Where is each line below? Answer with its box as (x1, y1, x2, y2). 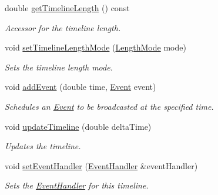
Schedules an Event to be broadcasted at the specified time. (5, 100, 214, 112)
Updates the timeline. (5, 140, 81, 152)
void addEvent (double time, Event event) (5, 80, 156, 93)
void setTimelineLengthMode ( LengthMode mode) (5, 41, 186, 53)
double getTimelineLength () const (5, 2, 130, 14)
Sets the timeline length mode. (5, 60, 113, 73)
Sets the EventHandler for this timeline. (5, 179, 149, 191)
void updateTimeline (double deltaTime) (5, 120, 152, 132)
